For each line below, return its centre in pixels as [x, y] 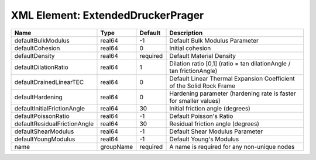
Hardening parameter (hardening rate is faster [233, 93]
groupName [117, 147]
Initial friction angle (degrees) [210, 108]
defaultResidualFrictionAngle [54, 124]
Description [186, 33]
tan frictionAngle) [193, 71]
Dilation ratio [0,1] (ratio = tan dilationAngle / [230, 63]
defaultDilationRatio [41, 67]
